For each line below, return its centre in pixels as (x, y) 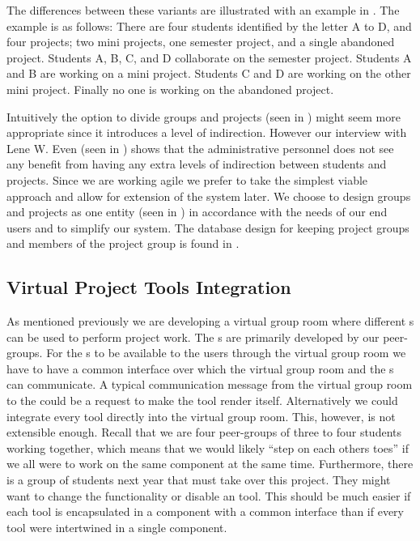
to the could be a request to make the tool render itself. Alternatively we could (202, 400)
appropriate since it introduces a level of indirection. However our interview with (207, 132)
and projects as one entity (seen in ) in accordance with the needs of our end (197, 212)
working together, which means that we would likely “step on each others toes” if (208, 447)
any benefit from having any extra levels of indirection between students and (197, 164)
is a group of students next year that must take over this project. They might (199, 480)
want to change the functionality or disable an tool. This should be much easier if (209, 495)
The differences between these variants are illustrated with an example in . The (203, 10)
